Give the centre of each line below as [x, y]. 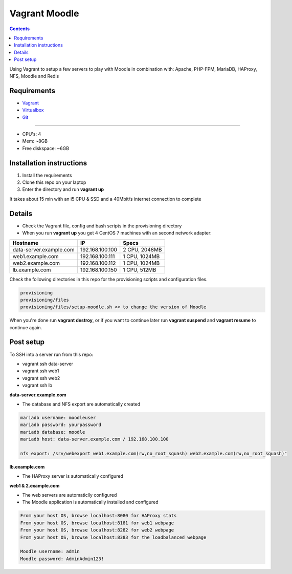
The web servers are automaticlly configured [70, 495]
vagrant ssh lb [37, 385]
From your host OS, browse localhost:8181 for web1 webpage [97, 523]
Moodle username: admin [50, 551]
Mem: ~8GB [35, 141]
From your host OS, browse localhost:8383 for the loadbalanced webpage [113, 537]
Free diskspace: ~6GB [46, 148]
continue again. [26, 327]
